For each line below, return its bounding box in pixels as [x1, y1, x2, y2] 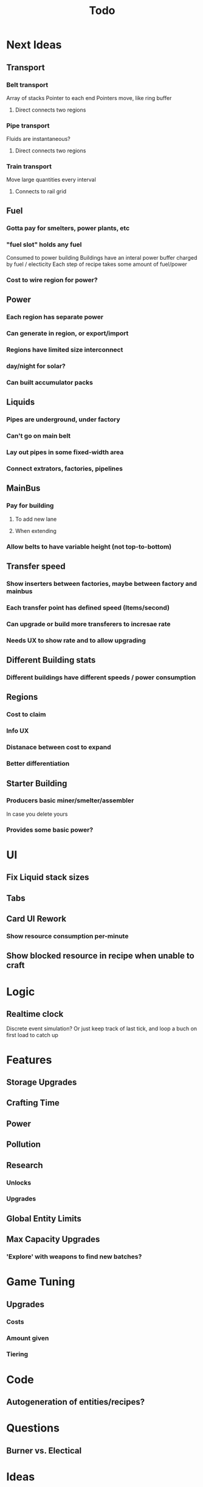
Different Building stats [6, 655, 96, 665]
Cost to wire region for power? [6, 276, 98, 284]
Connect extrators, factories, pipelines [6, 465, 123, 473]
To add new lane [15, 515, 57, 522]
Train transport [6, 162, 52, 171]
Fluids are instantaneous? [6, 135, 71, 143]
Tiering [6, 1350, 29, 1358]
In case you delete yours [6, 810, 68, 818]
